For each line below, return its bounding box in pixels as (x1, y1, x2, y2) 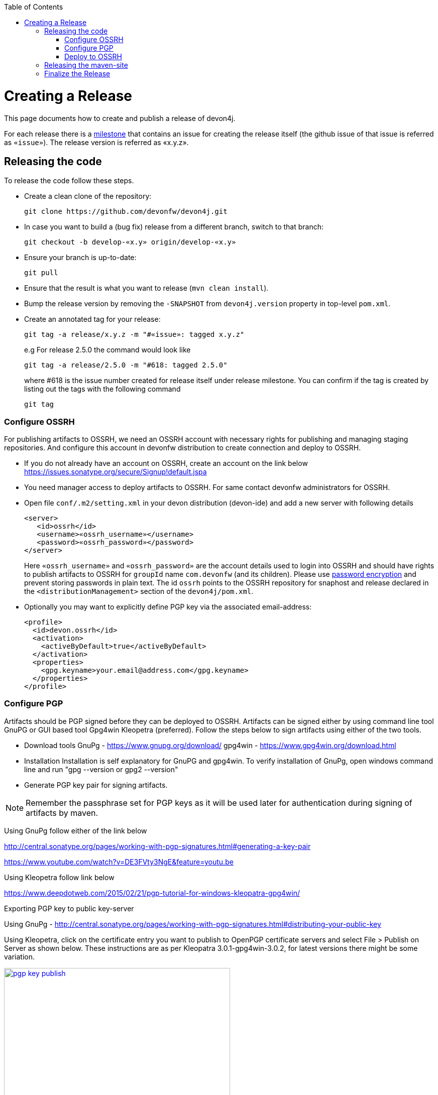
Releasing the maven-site (44, 61, 128, 69)
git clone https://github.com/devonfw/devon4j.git (24, 207, 228, 216)
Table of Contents (4, 3, 63, 11)
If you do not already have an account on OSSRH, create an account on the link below (24, 459, 308, 468)
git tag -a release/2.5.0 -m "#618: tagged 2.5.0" (24, 361, 228, 370)
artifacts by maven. (26, 807, 98, 818)
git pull (24, 269, 58, 277)
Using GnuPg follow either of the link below (4, 826, 147, 835)
